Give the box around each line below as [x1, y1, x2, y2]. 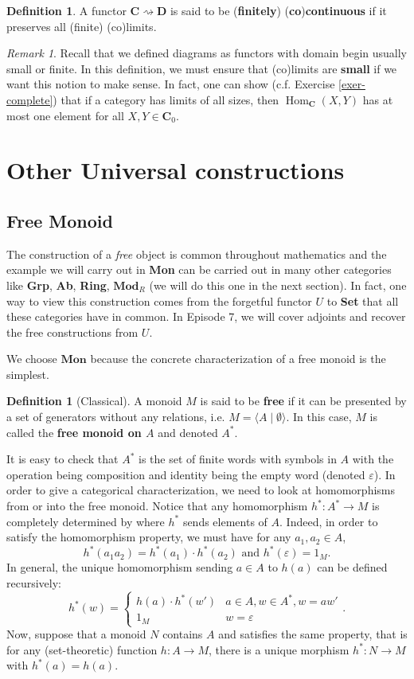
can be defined [317, 559, 388, 576]
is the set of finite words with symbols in [139, 451, 337, 467]
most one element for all [6, 107, 124, 123]
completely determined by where [6, 513, 165, 529]
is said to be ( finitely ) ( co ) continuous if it [170, 2, 387, 18]
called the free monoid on [6, 423, 142, 440]
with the [352, 451, 394, 467]
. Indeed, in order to [279, 513, 378, 529]
